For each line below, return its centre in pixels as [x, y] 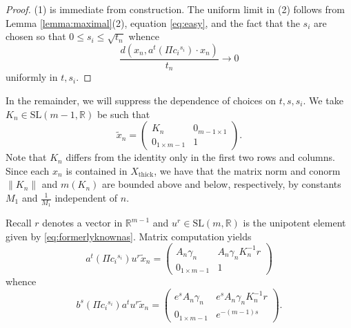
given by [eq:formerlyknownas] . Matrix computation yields [129, 236]
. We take [323, 100]
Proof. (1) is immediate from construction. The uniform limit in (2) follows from [175, 9]
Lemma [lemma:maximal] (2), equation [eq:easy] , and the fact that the [153, 22]
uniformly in [32, 77]
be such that [123, 114]
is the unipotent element [294, 223]
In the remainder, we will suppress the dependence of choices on [141, 100]
